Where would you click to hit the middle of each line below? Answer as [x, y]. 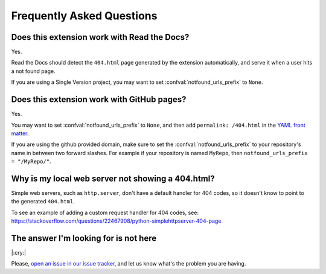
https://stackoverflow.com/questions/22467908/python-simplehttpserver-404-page [116, 221]
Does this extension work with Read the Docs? [100, 37]
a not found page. [33, 71]
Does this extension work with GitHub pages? [99, 100]
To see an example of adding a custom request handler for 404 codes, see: [105, 212]
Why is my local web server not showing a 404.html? [113, 178]
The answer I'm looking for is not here [84, 238]
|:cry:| [19, 253]
